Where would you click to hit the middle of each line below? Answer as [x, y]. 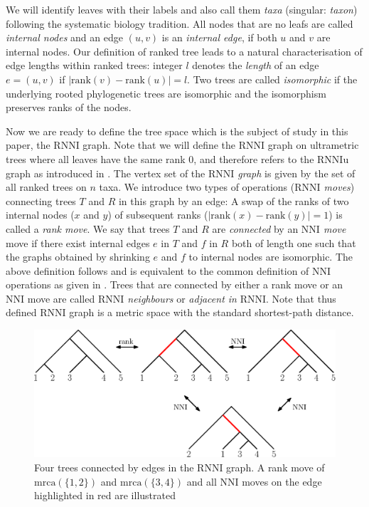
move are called [61, 298]
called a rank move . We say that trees [88, 228]
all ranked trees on [46, 187]
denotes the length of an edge [256, 65]
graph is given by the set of [296, 173]
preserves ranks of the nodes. [69, 107]
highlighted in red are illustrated [105, 495]
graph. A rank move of [276, 467]
